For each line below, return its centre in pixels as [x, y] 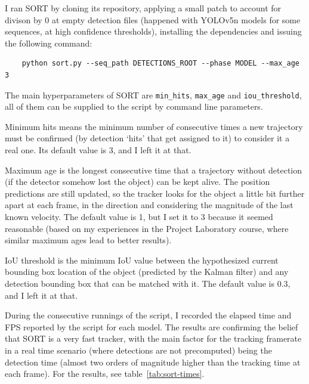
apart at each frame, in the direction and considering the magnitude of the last [149, 205]
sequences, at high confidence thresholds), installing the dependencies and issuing [153, 31]
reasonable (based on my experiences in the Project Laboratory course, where [147, 228]
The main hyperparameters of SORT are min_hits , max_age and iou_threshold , [153, 95]
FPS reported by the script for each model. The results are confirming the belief [152, 326]
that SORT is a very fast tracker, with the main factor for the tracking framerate [153, 338]
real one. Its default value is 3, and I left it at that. [98, 150]
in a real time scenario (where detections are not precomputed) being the [138, 350]
